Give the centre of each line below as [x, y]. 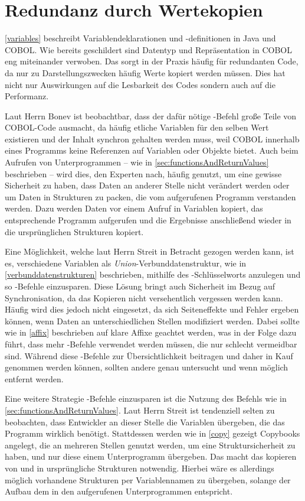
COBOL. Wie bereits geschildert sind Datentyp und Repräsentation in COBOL [148, 49]
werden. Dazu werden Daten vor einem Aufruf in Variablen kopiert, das [134, 208]
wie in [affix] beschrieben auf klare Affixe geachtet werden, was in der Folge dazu [151, 332]
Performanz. [27, 96]
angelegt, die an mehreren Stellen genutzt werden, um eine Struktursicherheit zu [150, 445]
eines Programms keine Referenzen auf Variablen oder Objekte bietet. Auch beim [152, 150]
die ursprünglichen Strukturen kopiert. [74, 231]
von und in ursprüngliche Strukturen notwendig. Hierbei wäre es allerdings [140, 468]
